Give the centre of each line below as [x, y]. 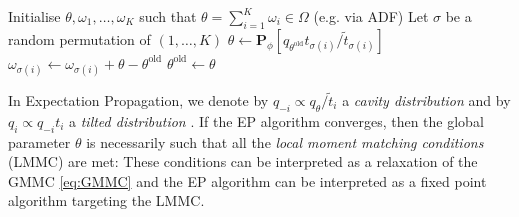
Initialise [34, 16]
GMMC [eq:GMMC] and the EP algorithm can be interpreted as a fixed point [247, 180]
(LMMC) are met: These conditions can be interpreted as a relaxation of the [243, 161]
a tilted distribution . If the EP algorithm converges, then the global [276, 120]
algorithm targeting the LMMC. [106, 200]
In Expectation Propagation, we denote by [138, 99]
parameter [39, 141]
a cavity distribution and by [426, 99]
